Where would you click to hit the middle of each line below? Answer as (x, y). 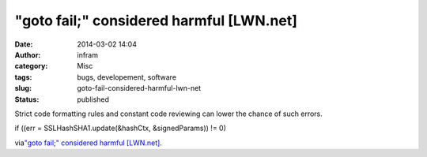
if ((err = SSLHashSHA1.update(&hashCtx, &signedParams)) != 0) (121, 128)
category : (31, 66)
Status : (27, 99)
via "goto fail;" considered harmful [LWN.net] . (88, 143)
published (93, 99)
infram (88, 54)
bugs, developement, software (127, 77)
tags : (23, 77)
